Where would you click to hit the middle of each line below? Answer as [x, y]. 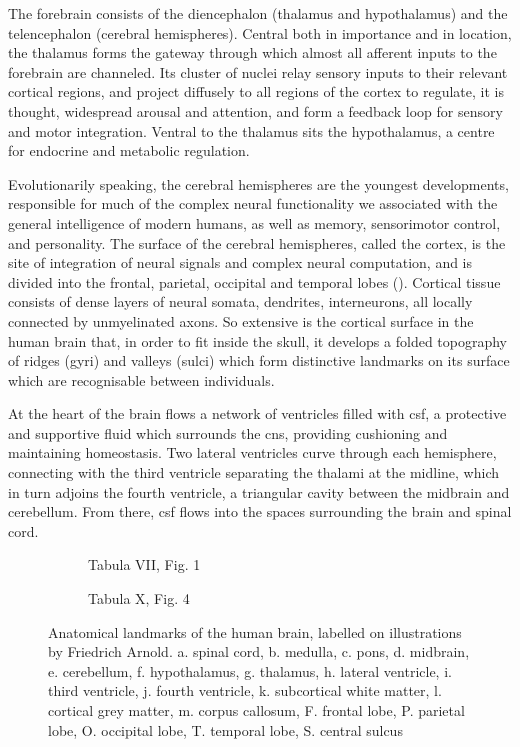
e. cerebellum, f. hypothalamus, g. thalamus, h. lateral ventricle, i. [250, 670]
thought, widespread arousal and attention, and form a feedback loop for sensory [255, 110]
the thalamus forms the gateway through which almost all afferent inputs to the [252, 52]
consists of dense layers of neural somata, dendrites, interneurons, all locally [240, 301]
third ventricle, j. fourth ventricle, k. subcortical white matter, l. [245, 690]
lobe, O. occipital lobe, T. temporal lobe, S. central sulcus [225, 729]
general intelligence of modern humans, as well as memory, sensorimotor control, [254, 222]
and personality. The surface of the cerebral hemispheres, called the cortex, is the [257, 242]
